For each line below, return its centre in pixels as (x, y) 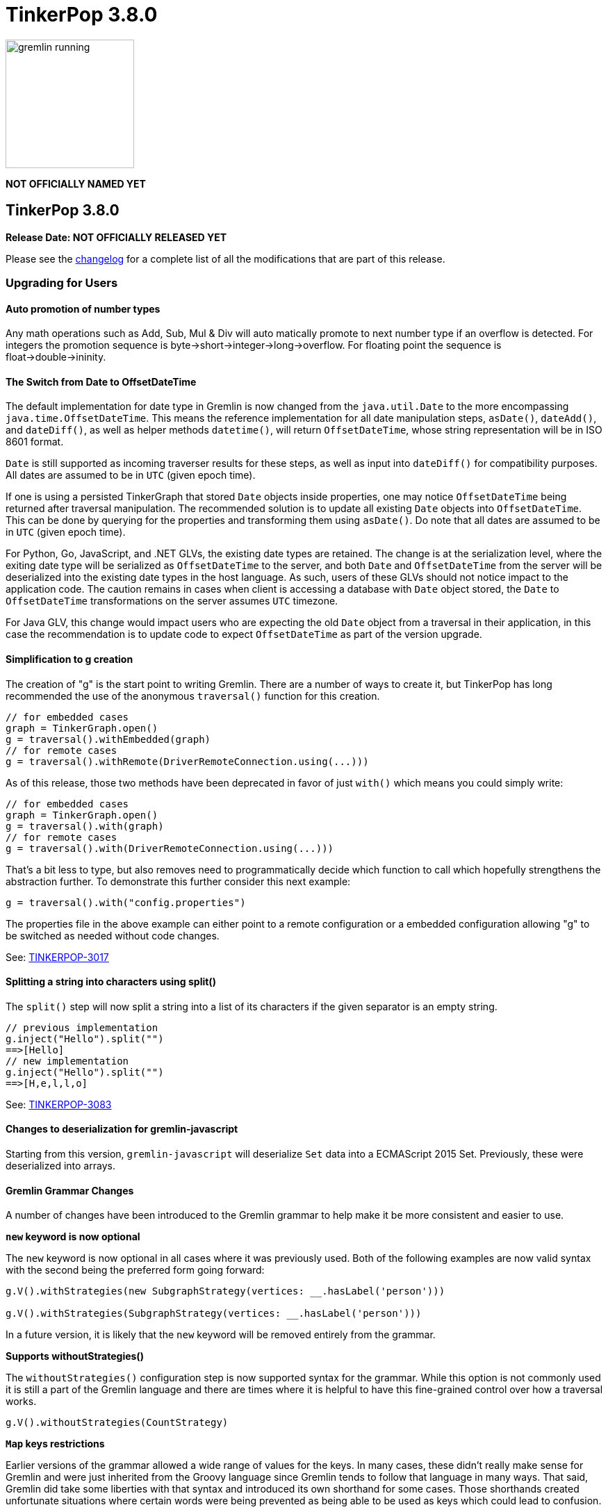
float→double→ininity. (56, 357)
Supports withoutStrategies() (75, 1356)
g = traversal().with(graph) (85, 826)
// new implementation (67, 1061)
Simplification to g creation (69, 659)
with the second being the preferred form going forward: (135, 1270)
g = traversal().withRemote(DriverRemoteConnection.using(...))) (187, 761)
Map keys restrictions (55, 1444)
